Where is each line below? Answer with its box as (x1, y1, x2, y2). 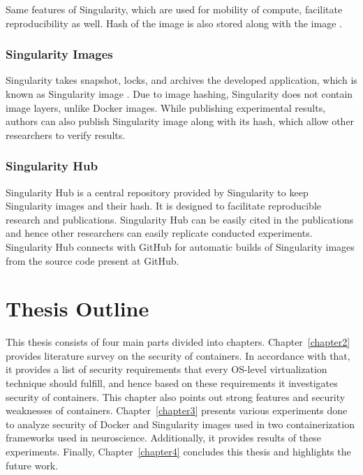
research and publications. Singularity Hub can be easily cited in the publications (6, 212, 354, 226)
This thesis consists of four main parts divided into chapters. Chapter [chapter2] (6, 335, 350, 349)
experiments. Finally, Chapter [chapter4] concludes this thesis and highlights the (6, 444, 351, 459)
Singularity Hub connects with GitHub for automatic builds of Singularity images (6, 239, 355, 254)
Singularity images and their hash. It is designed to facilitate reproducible (6, 198, 322, 213)
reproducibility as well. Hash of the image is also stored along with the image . (6, 15, 342, 30)
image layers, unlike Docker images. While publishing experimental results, (6, 100, 326, 115)
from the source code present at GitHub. (6, 253, 179, 268)
